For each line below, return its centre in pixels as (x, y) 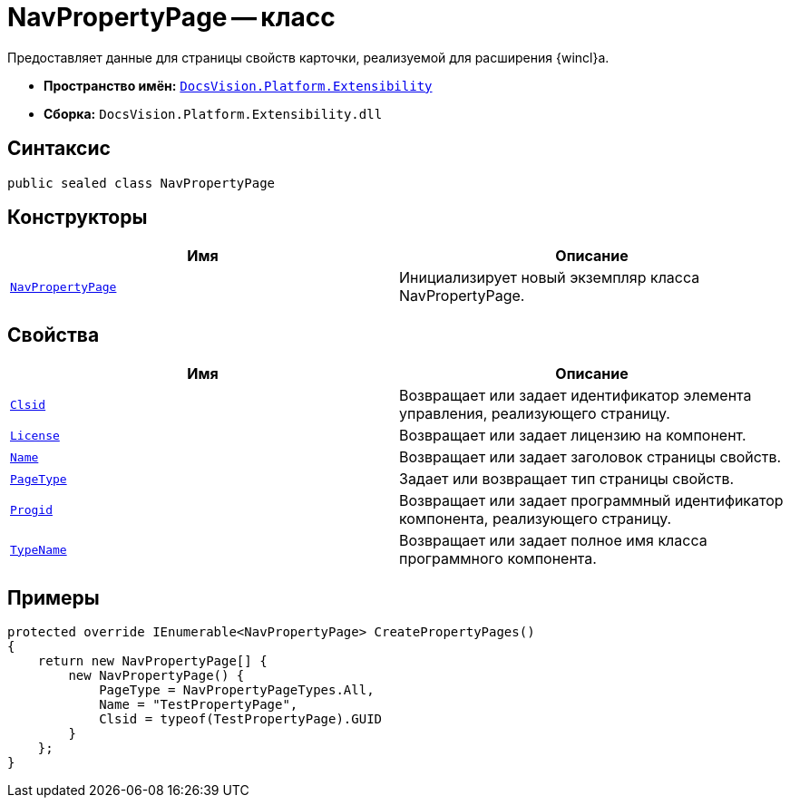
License (35, 435)
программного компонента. (498, 559)
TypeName (39, 549)
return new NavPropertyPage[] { (152, 661)
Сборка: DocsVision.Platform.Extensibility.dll (213, 113)
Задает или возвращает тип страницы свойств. (567, 479)
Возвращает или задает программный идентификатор (591, 501)
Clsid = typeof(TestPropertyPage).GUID (241, 719)
